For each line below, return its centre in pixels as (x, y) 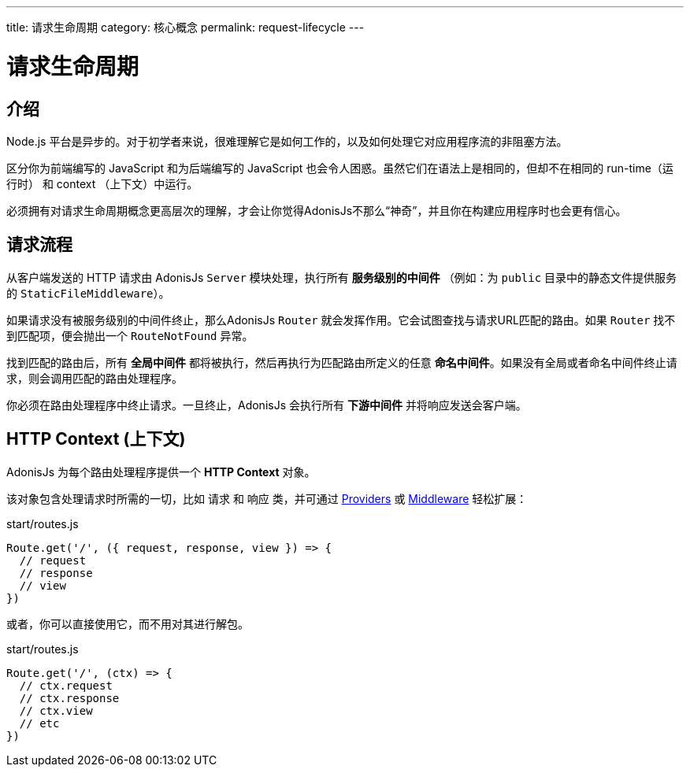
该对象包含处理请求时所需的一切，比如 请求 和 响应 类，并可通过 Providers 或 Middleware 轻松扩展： (267, 498)
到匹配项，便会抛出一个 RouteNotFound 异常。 (130, 335)
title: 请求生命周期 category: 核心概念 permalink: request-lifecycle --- (185, 27)
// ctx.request (66, 685)
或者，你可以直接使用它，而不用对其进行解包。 (128, 623)
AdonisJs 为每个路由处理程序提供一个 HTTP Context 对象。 (161, 472)
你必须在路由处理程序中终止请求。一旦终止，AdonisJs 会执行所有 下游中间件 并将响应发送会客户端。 (267, 405)
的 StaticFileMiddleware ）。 (88, 293)
